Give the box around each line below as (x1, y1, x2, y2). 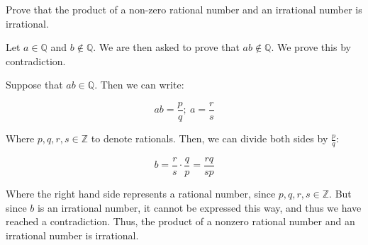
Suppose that (6, 77, 63, 92)
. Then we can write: (94, 77, 184, 92)
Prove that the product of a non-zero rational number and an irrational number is (6, 2, 362, 16)
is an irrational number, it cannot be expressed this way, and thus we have (37, 200, 362, 215)
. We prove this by (271, 40, 351, 55)
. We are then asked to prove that (93, 40, 240, 55)
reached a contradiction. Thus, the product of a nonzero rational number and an (6, 214, 355, 229)
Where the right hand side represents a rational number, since (6, 186, 276, 200)
